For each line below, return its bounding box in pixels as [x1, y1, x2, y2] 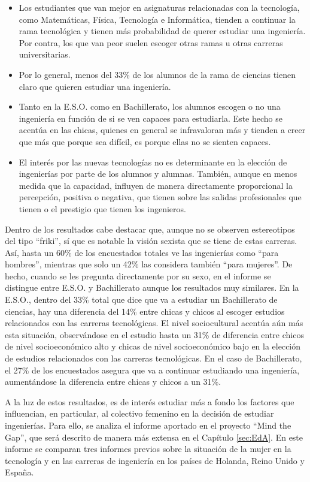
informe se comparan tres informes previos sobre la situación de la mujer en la [5, 442, 291, 455]
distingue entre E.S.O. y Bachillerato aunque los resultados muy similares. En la [5, 281, 299, 294]
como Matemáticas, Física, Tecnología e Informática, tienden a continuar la [19, 13, 296, 25]
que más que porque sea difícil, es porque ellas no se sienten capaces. [19, 135, 271, 147]
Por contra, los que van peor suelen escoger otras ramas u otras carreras [19, 36, 283, 49]
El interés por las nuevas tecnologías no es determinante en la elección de [19, 155, 287, 168]
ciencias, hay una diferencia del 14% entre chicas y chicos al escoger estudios [5, 305, 285, 317]
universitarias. [19, 48, 71, 61]
